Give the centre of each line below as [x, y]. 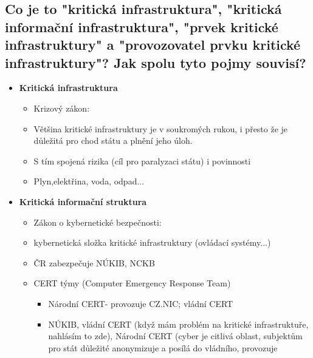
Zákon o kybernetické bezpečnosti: [98, 222]
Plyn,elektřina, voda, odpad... [89, 181]
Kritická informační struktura [83, 201]
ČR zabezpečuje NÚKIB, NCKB [94, 262]
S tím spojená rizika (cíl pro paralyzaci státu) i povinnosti [142, 160]
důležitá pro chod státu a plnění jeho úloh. [113, 140]
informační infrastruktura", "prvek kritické [142, 26]
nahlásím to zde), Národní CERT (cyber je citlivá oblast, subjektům [175, 336]
